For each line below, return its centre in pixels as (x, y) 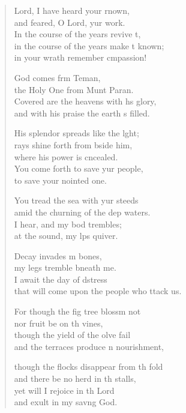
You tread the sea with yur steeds (76, 200)
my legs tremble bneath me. (65, 267)
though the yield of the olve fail (72, 335)
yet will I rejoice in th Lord (64, 390)
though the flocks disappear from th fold (88, 366)
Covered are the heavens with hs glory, (85, 101)
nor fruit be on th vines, (58, 323)
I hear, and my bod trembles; (68, 224)
